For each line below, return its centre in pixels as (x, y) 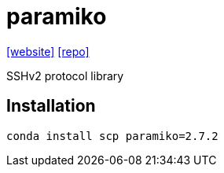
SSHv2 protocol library (65, 75)
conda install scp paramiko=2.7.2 (112, 136)
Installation (51, 106)
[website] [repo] (48, 51)
